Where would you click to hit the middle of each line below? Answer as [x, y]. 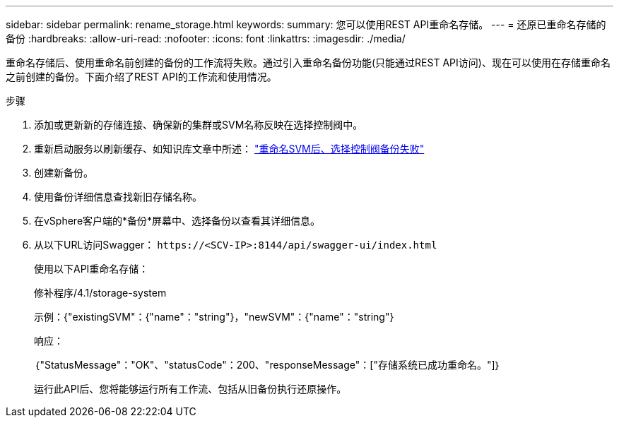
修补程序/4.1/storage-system [100, 293]
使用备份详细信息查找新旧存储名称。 [118, 197]
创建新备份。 [64, 173]
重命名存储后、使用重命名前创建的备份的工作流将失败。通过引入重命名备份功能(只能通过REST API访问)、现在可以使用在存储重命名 [308, 62]
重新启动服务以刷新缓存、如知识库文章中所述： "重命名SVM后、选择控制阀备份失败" [229, 149]
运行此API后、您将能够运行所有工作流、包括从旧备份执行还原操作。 [190, 389]
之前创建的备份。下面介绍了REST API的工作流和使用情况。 [141, 77]
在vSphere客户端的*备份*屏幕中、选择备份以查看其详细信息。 [177, 221]
